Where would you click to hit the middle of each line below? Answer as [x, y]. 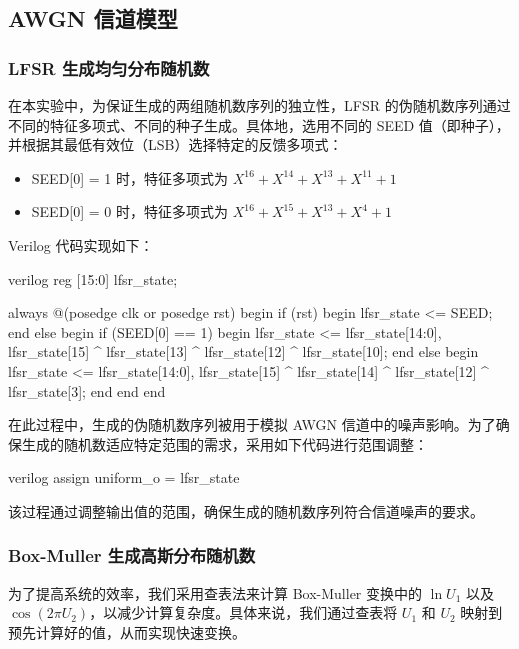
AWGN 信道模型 [93, 18]
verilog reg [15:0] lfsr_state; [93, 278]
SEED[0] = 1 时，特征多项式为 [130, 177]
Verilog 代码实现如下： [81, 244]
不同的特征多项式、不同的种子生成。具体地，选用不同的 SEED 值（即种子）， [259, 124]
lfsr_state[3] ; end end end [87, 390]
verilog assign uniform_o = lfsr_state [124, 477]
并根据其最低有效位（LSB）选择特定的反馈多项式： [175, 144]
